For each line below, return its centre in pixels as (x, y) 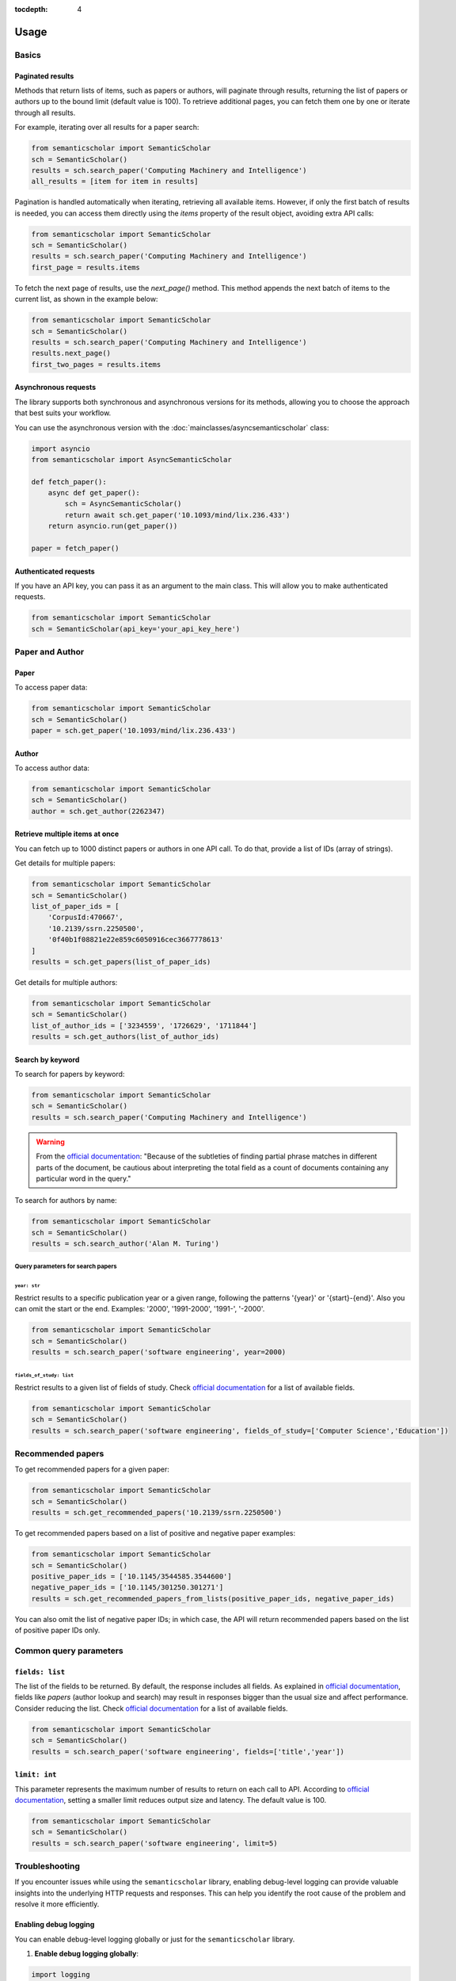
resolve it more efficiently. (57, 1904)
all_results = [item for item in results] (115, 181)
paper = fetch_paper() (75, 548)
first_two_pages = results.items (96, 364)
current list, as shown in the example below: (86, 299)
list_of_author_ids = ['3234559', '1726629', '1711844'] (144, 1025)
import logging (61, 1975)
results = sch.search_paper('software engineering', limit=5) (154, 1843)
